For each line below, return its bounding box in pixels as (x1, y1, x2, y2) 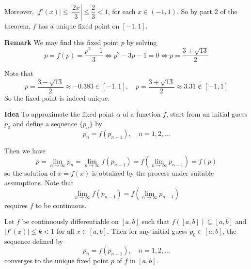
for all (56, 225, 74, 236)
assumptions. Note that (4, 177, 74, 187)
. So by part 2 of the (176, 6, 237, 16)
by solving (126, 37, 157, 47)
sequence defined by (4, 236, 63, 246)
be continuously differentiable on (22, 216, 119, 226)
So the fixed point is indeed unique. (4, 92, 110, 103)
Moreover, (4, 6, 34, 16)
